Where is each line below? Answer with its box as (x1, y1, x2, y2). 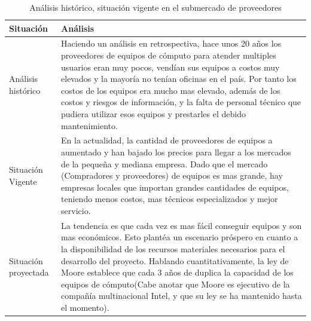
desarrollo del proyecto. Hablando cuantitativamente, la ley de (61, 254, 289, 267)
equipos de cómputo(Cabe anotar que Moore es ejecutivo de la (61, 277, 290, 290)
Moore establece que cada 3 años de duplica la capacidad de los (61, 266, 294, 279)
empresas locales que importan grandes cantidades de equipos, (61, 181, 289, 193)
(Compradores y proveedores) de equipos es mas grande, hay (61, 169, 283, 182)
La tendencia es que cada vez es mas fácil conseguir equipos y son (61, 219, 302, 231)
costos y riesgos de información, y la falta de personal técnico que (61, 96, 301, 108)
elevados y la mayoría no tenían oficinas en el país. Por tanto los (61, 72, 297, 85)
